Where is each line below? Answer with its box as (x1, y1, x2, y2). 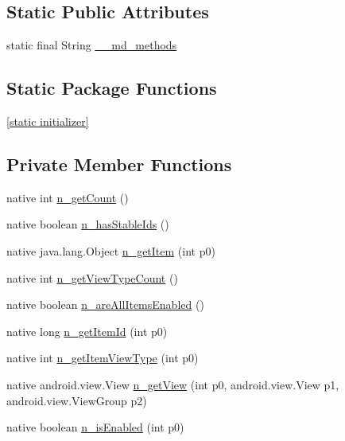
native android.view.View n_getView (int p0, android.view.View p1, (6, 376, 339, 392)
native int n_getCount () (6, 189, 129, 205)
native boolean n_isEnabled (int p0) (6, 419, 184, 435)
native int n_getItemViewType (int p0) (6, 349, 199, 366)
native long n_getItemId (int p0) (6, 322, 168, 339)
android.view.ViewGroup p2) (6, 392, 147, 408)
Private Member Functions (6, 151, 232, 176)
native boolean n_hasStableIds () (6, 216, 169, 232)
